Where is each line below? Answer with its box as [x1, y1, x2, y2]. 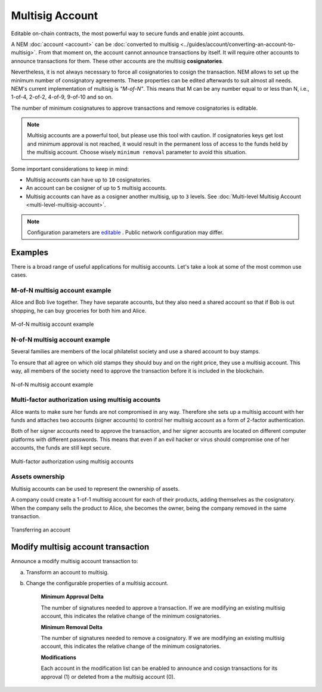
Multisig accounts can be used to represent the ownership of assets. [11, 485, 180, 492]
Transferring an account [11, 526, 71, 534]
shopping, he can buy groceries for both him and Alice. [11, 307, 147, 314]
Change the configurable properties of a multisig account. [26, 579, 169, 586]
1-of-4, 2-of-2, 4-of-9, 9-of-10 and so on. [11, 93, 113, 101]
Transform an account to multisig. [26, 568, 109, 576]
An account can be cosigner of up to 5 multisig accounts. [26, 184, 167, 192]
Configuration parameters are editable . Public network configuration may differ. [27, 229, 224, 236]
